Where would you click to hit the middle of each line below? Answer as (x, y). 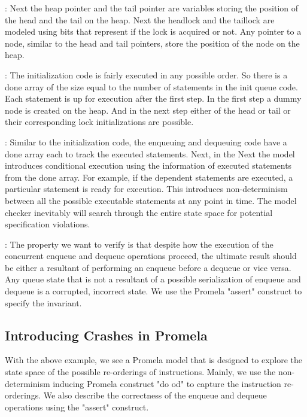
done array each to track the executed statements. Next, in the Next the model (150, 153)
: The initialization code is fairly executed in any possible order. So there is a (146, 74)
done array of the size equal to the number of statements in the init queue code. (151, 86)
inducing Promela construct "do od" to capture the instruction (167, 383)
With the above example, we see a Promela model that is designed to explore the (154, 360)
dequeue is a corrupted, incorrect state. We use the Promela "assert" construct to (153, 291)
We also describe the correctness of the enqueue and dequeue (155, 395)
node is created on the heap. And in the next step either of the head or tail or (148, 110)
